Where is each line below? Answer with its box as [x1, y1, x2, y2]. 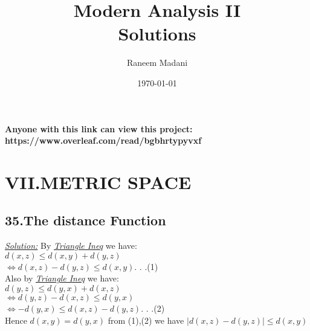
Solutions [118, 21, 196, 46]
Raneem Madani [126, 56, 188, 69]
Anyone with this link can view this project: [5, 122, 193, 135]
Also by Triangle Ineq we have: [5, 272, 119, 284]
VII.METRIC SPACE [5, 169, 192, 194]
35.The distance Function [5, 211, 166, 230]
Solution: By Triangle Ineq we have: [5, 239, 137, 252]
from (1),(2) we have [108, 313, 184, 326]
